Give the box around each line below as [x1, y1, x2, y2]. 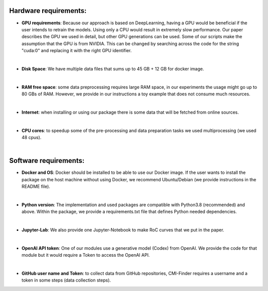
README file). [21, 184, 51, 190]
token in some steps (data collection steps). [21, 277, 111, 283]
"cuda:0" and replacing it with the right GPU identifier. [21, 48, 132, 54]
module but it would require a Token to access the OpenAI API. [21, 252, 150, 258]
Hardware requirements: [9, 6, 87, 15]
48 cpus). [21, 134, 42, 140]
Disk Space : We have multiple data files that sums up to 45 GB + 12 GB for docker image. [21, 66, 204, 72]
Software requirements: [9, 156, 84, 165]
